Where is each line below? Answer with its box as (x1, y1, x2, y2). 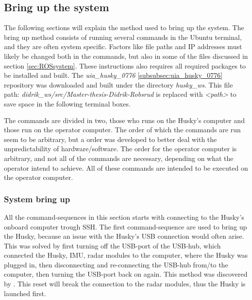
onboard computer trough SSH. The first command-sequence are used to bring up (4, 221, 247, 231)
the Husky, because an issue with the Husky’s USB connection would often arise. (4, 231, 244, 241)
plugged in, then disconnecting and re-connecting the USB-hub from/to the (4, 259, 228, 269)
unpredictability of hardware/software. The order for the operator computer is (4, 143, 237, 154)
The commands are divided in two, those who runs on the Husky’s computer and (4, 115, 245, 125)
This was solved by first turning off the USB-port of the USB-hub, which (4, 240, 221, 250)
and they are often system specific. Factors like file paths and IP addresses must (4, 41, 242, 52)
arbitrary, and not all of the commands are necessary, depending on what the (4, 153, 234, 163)
